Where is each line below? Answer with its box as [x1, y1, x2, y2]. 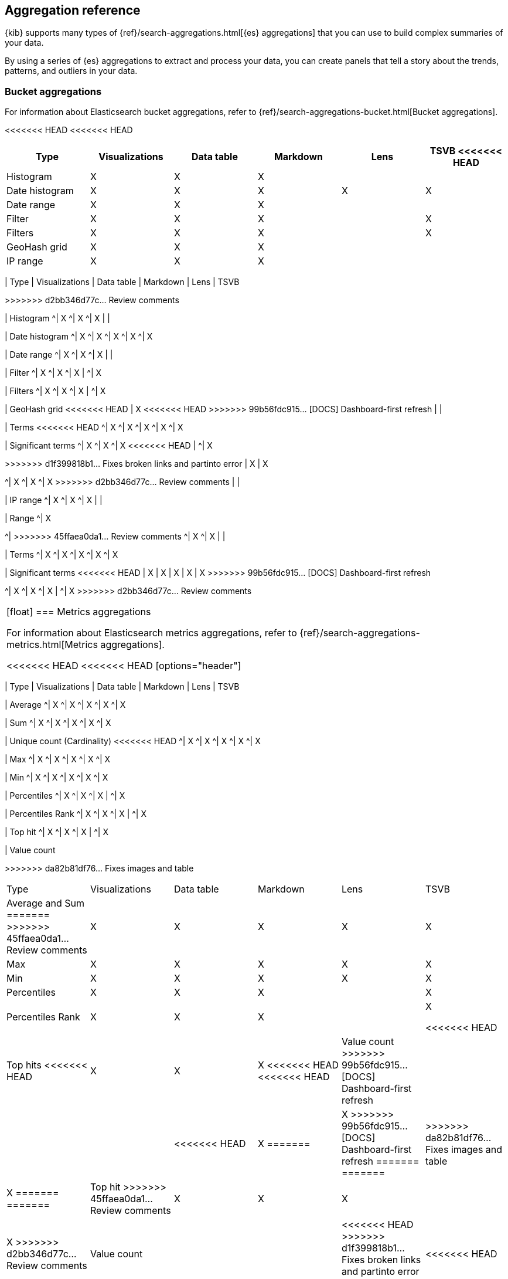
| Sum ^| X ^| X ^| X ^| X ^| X [5, 718, 111, 728]
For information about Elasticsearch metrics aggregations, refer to [6, 627, 297, 639]
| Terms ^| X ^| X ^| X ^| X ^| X [5, 549, 118, 560]
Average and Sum [6, 897, 85, 910]
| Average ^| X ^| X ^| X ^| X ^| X [5, 700, 126, 710]
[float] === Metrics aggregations [6, 606, 151, 618]
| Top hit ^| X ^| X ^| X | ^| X [5, 827, 108, 837]
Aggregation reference [5, 3, 141, 18]
